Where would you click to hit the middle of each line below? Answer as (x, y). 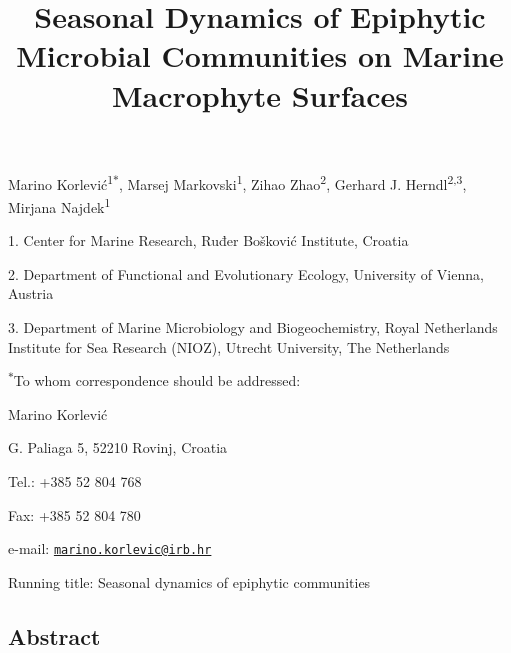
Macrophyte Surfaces (260, 94)
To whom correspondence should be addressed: (157, 380)
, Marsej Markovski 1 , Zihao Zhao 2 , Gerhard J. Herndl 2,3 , (292, 182)
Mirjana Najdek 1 (59, 205)
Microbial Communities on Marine (260, 55)
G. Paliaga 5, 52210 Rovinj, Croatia (118, 447)
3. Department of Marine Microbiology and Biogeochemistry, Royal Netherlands (253, 327)
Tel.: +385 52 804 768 (75, 481)
